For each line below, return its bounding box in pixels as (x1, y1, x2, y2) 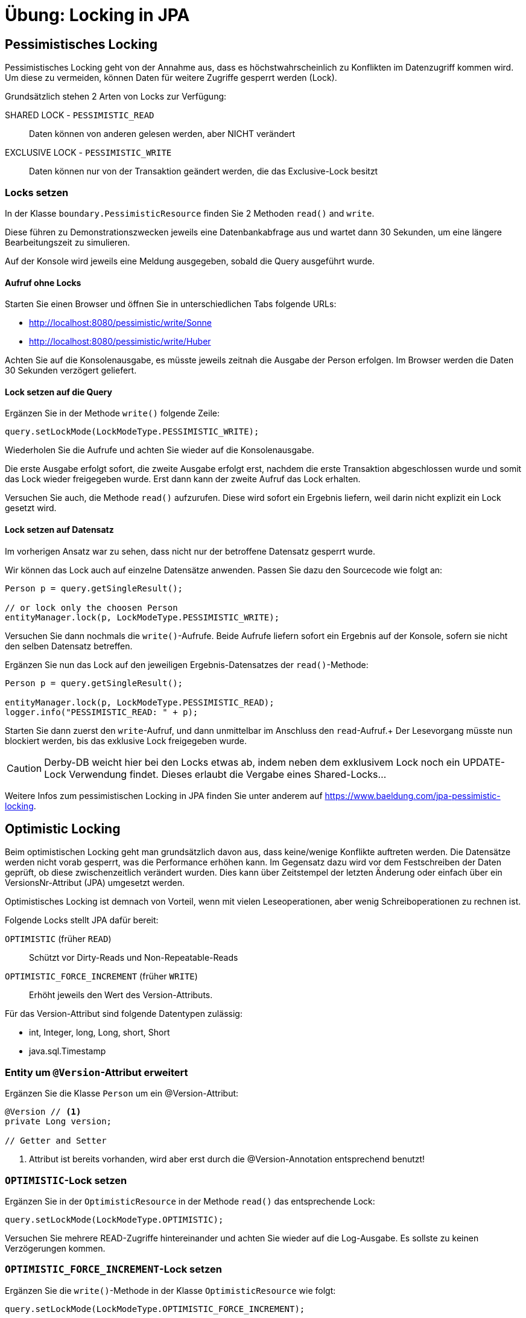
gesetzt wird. (5, 503, 57, 514)
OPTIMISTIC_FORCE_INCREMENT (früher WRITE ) (5, 971, 198, 982)
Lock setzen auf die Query (5, 386, 112, 397)
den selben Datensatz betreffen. (5, 640, 133, 651)
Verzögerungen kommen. (5, 1243, 106, 1253)
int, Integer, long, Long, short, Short (29, 1027, 170, 1038)
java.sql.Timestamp (29, 1046, 106, 1057)
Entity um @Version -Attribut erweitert (5, 1066, 188, 1078)
